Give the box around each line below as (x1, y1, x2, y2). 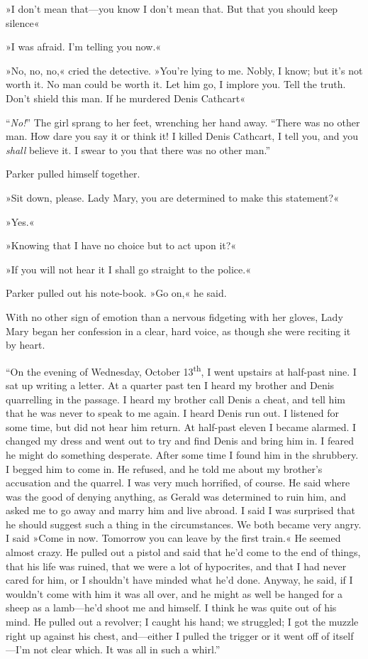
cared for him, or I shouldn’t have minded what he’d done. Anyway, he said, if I (6, 572, 353, 587)
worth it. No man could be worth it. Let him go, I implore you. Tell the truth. (6, 77, 346, 92)
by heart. (6, 337, 45, 352)
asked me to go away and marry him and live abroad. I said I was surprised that (6, 503, 355, 518)
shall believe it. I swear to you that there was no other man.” (6, 142, 271, 157)
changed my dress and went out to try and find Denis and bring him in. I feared (6, 433, 354, 448)
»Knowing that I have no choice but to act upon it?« (6, 238, 237, 253)
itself (333, 628, 354, 643)
